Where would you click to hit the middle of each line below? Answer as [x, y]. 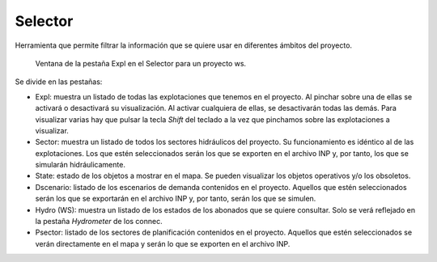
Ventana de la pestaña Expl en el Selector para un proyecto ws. [141, 63]
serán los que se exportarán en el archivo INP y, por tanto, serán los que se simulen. [176, 199]
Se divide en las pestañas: [59, 82]
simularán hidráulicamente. [80, 165]
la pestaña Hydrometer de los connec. [99, 222]
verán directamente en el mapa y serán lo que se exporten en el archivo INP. [163, 243]
